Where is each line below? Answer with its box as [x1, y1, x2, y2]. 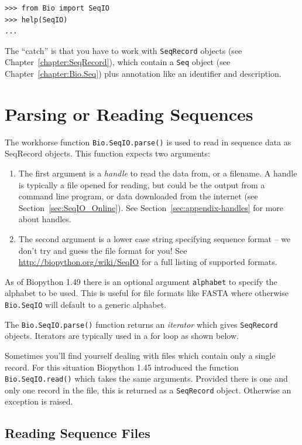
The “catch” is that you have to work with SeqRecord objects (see [5, 44, 242, 56]
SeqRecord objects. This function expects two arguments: [5, 147, 210, 159]
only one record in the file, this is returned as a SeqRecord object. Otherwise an [5, 383, 291, 396]
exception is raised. [5, 395, 73, 407]
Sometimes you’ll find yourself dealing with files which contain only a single [5, 349, 276, 361]
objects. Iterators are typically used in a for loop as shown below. [5, 329, 239, 342]
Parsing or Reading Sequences [5, 101, 253, 125]
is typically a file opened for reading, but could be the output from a [18, 178, 265, 191]
